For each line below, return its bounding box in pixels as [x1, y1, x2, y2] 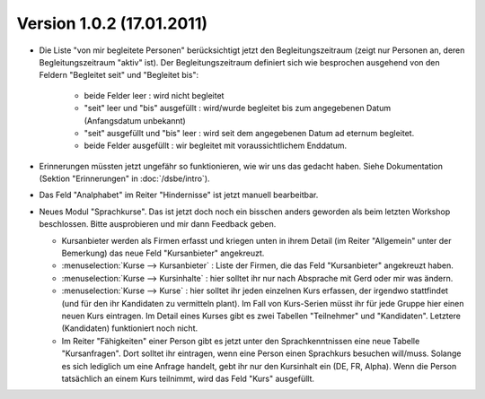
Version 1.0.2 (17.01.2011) [16, 13, 208, 33]
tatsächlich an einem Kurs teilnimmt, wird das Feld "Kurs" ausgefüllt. [61, 373, 314, 384]
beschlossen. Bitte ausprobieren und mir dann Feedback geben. [39, 219, 277, 230]
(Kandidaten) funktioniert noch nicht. [61, 323, 198, 334]
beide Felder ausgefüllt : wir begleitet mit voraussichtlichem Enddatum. [84, 140, 348, 152]
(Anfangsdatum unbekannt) [84, 115, 186, 126]
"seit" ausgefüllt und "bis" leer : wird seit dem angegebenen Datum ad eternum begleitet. [84, 127, 415, 138]
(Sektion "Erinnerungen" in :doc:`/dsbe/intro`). [39, 173, 210, 184]
